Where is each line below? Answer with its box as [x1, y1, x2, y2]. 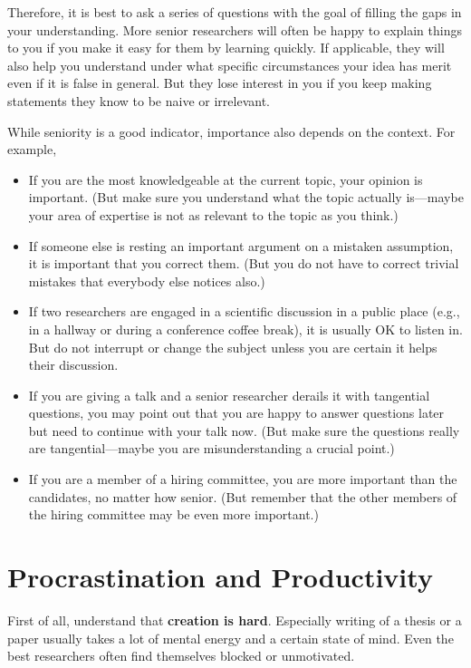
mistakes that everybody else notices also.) [28, 271, 265, 290]
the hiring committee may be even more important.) [28, 505, 319, 524]
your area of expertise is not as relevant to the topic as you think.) [28, 205, 399, 224]
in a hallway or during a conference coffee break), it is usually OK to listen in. [28, 319, 463, 338]
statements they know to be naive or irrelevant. [7, 91, 270, 110]
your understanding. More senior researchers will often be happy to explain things [7, 20, 462, 39]
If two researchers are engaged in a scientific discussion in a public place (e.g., [28, 302, 460, 321]
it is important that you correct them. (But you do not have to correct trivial [28, 254, 459, 273]
